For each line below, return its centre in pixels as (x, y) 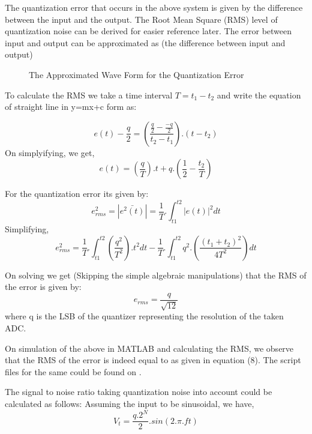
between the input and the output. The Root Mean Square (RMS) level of (141, 19)
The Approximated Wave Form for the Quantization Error (136, 74)
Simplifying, (27, 229)
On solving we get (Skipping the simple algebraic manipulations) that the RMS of (156, 275)
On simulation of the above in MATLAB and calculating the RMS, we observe (149, 348)
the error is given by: (43, 287)
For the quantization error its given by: (77, 194)
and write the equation (259, 95)
